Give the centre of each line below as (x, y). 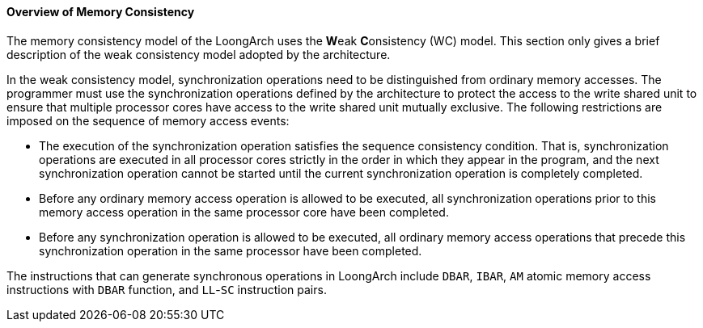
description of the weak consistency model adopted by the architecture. (199, 54)
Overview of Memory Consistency (101, 12)
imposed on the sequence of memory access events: (148, 120)
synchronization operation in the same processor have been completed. (231, 250)
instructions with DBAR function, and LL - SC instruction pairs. (167, 289)
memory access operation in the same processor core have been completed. (244, 212)
